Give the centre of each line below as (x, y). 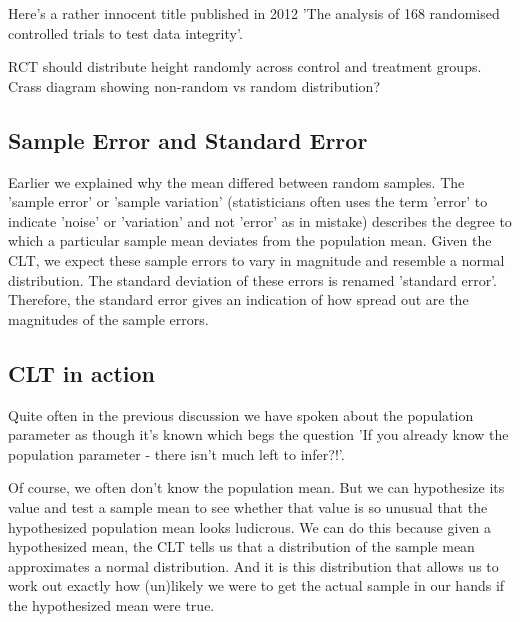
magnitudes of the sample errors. (108, 318)
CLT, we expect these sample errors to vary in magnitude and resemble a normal (256, 259)
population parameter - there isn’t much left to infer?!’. (176, 453)
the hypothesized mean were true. (111, 604)
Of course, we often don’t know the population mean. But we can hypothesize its (256, 487)
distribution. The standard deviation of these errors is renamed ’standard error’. (252, 279)
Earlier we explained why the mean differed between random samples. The (236, 181)
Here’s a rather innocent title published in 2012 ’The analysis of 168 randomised (254, 13)
